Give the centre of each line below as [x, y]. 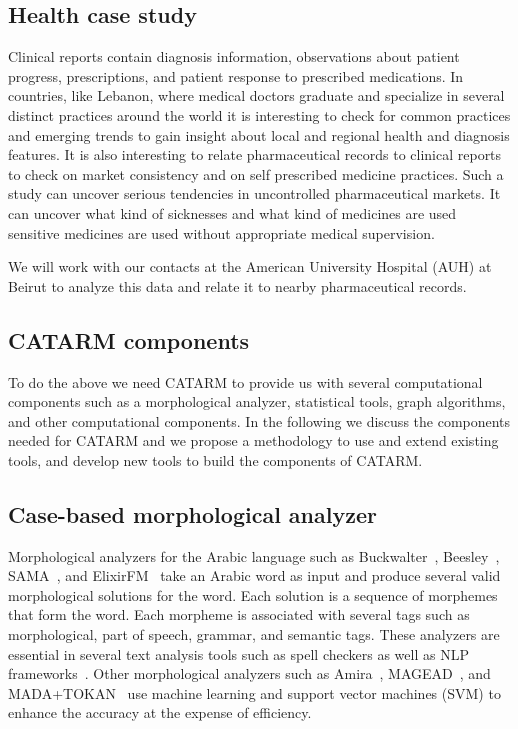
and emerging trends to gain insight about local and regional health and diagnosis [259, 134]
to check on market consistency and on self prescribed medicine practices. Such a [256, 173]
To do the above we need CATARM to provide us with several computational [245, 381]
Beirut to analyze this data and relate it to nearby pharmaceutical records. [237, 285]
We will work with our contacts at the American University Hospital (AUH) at [250, 266]
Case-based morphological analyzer [192, 513]
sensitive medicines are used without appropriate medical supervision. [221, 232]
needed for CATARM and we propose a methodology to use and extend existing [253, 440]
